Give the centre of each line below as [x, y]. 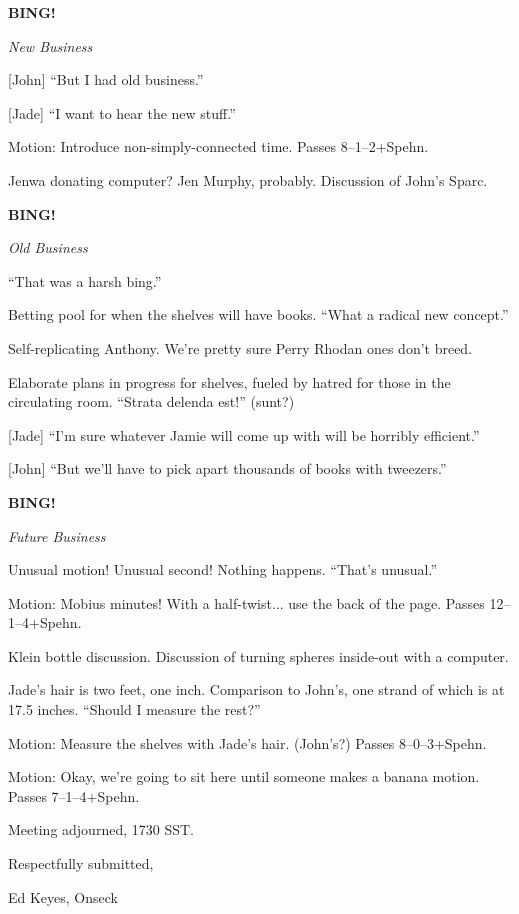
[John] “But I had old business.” [106, 79]
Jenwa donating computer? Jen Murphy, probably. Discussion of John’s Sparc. [248, 179]
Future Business [57, 535]
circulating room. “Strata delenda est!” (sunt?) [151, 401]
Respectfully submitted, [81, 863]
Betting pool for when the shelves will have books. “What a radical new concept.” [258, 314]
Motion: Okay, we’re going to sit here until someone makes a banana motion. [244, 776]
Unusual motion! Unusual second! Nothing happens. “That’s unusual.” [223, 569]
